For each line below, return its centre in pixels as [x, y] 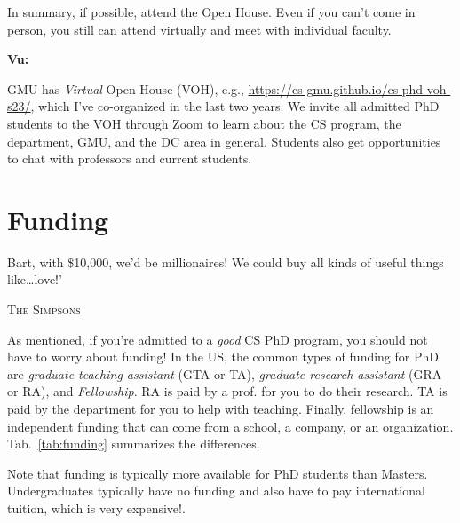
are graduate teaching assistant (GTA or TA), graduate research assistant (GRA [225, 373]
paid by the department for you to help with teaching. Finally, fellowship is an [221, 409]
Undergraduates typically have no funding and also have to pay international [216, 491]
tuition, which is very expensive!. [96, 508]
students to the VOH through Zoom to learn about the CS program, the [204, 123]
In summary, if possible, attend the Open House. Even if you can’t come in [211, 12]
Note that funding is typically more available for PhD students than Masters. [218, 473]
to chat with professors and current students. [130, 158]
